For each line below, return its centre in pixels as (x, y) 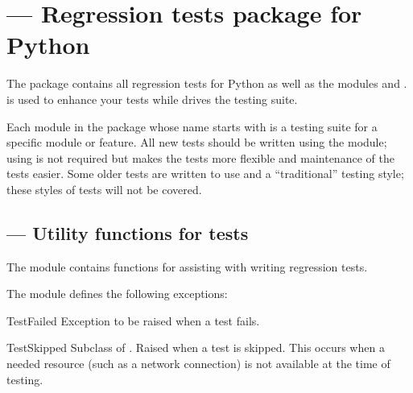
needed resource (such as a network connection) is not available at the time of (198, 364)
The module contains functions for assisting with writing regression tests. (187, 266)
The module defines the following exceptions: (117, 294)
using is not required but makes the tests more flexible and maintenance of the (200, 157)
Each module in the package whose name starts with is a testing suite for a (192, 126)
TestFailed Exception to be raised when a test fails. (133, 320)
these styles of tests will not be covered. (104, 189)
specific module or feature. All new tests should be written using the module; (197, 142)
